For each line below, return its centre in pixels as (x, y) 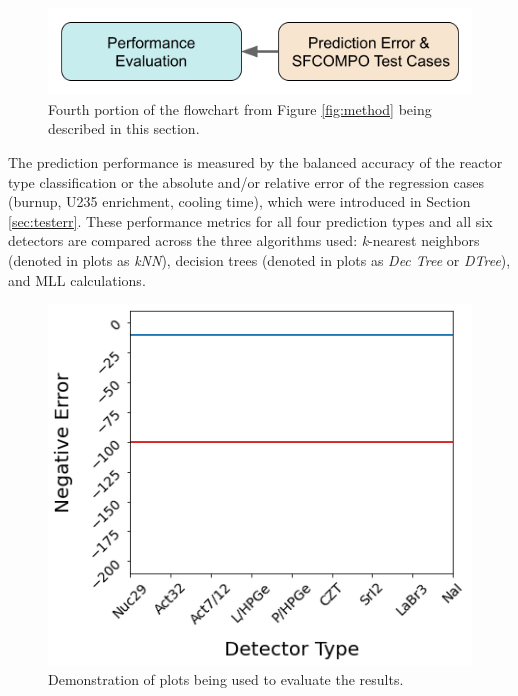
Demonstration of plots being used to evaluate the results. (226, 679)
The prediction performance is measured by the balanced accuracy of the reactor (255, 162)
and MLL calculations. (77, 279)
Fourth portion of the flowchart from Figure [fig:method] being (240, 108)
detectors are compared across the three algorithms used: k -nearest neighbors (244, 240)
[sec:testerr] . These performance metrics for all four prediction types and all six (250, 220)
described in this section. (124, 128)
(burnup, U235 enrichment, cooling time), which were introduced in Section (239, 201)
